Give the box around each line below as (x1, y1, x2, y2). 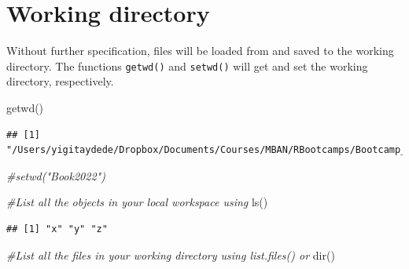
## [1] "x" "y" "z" (6, 223, 108, 234)
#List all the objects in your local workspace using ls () (6, 194, 268, 210)
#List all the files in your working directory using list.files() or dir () (6, 246, 335, 263)
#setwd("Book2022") (6, 167, 105, 184)
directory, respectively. (6, 73, 114, 89)
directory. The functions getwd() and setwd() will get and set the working (6, 57, 368, 74)
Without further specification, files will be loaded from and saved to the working (6, 42, 394, 59)
